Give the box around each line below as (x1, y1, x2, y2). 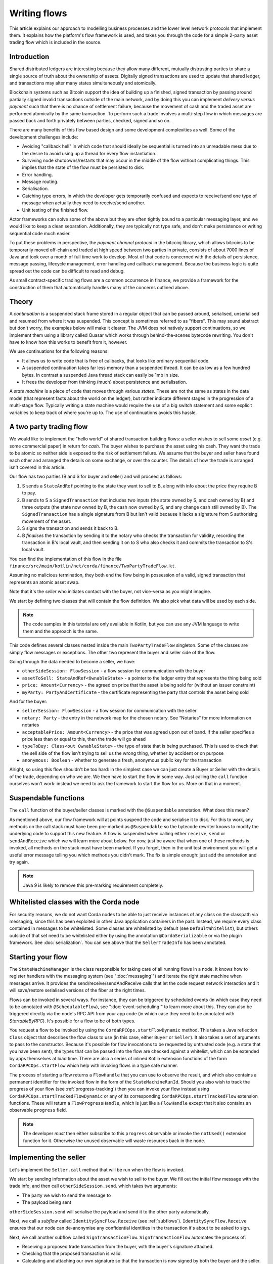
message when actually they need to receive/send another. (22, 200, 146, 206)
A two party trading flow (9, 423, 88, 431)
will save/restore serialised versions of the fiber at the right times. (9, 987, 146, 994)
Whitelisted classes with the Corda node (9, 898, 140, 907)
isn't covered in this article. (9, 464, 66, 470)
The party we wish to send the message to (22, 1192, 111, 1198)
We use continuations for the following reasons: (9, 348, 109, 354)
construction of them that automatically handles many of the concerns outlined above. (9, 284, 190, 290)
